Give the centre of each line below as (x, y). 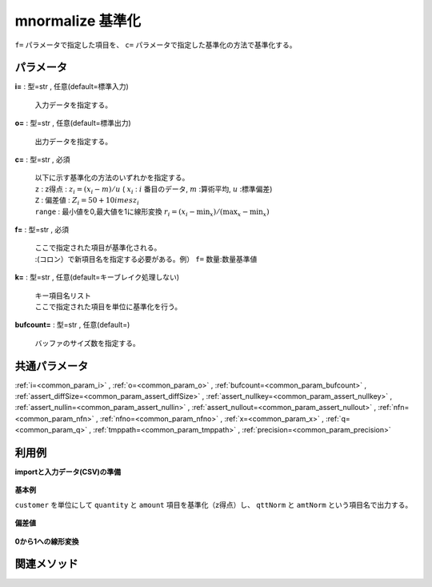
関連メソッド (46, 564)
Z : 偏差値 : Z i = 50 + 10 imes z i (87, 201)
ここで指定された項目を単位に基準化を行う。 (108, 306)
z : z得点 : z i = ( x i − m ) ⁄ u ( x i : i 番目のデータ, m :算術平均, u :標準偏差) (154, 190)
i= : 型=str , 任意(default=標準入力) (72, 86)
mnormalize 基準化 (78, 21)
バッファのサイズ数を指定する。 (87, 343)
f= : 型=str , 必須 (42, 229)
